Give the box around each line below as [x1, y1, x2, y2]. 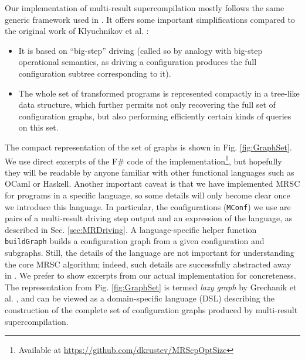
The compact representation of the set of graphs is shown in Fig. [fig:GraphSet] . [5, 140, 292, 153]
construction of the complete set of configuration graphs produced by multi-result [5, 304, 298, 316]
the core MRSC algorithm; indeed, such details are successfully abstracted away [5, 258, 292, 270]
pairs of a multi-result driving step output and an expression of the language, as [5, 212, 293, 224]
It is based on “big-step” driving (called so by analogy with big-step [18, 44, 263, 56]
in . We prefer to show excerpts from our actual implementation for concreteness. [5, 269, 296, 282]
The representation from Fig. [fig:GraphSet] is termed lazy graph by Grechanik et [5, 280, 297, 293]
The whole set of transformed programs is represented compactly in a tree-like [18, 87, 300, 99]
